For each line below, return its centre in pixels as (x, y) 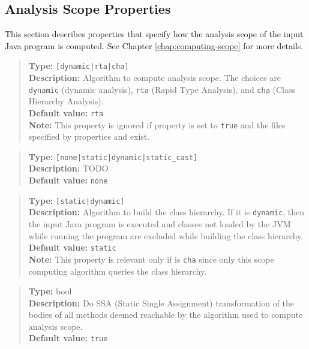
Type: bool (50, 291)
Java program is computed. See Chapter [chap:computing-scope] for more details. (154, 45)
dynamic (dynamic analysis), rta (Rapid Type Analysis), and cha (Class (162, 89)
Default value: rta (66, 112)
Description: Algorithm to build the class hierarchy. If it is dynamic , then (166, 212)
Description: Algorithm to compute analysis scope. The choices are (155, 78)
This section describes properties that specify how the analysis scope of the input (154, 34)
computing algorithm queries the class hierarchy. (118, 271)
